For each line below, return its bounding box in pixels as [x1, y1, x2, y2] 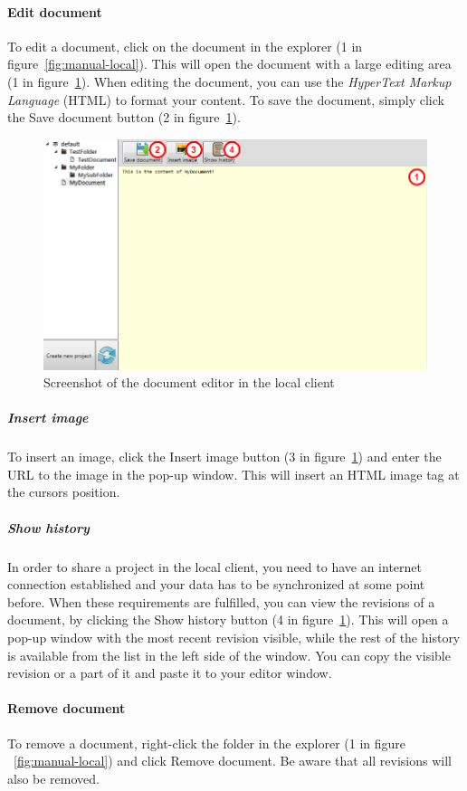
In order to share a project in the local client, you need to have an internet [7, 557, 422, 576]
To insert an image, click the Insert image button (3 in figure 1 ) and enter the [7, 447, 442, 466]
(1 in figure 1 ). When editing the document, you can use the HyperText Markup [7, 71, 452, 91]
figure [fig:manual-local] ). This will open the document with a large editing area [7, 54, 452, 73]
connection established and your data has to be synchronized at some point [7, 575, 425, 594]
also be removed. [7, 768, 100, 787]
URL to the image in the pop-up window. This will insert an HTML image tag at [7, 464, 460, 483]
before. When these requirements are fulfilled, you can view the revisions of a [7, 592, 435, 611]
